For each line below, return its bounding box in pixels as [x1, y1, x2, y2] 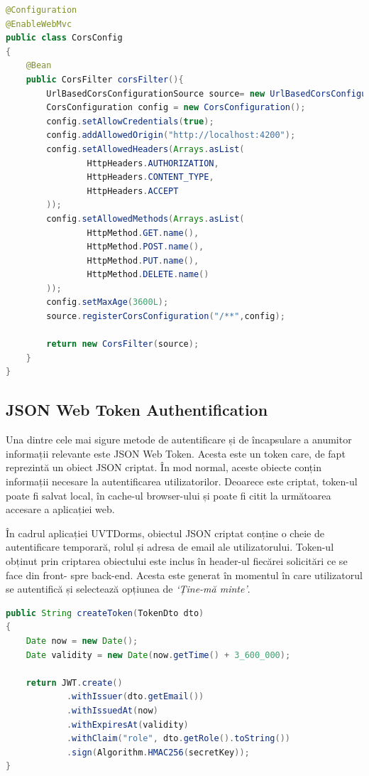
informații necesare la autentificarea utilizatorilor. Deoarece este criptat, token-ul [6, 474, 358, 489]
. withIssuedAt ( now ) [66, 705, 158, 716]
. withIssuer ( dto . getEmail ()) [66, 691, 204, 702]
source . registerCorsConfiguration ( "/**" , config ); [46, 311, 285, 322]
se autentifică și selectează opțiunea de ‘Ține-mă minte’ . [6, 581, 250, 596]
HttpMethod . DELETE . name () [87, 269, 209, 280]
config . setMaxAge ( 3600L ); [46, 297, 169, 308]
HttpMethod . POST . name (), [87, 242, 204, 252]
